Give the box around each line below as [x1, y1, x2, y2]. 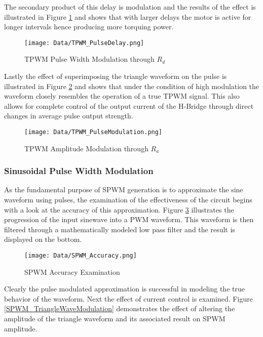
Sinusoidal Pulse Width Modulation [4, 164, 154, 177]
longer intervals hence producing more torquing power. [4, 21, 174, 32]
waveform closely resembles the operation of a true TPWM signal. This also [4, 91, 240, 101]
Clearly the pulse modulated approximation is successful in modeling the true [4, 283, 245, 294]
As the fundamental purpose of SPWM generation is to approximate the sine [4, 184, 243, 195]
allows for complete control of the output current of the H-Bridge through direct [4, 100, 254, 111]
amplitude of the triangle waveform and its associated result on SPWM [4, 313, 226, 324]
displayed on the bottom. [4, 234, 82, 244]
